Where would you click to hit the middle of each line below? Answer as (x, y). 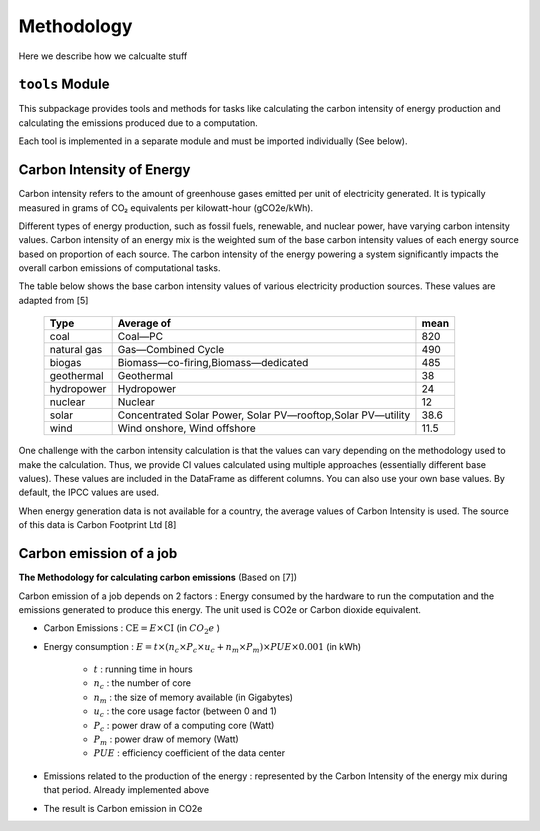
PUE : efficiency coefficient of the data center (189, 753)
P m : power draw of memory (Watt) (166, 740)
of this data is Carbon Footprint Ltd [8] (97, 525)
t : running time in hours (143, 669)
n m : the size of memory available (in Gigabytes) (193, 698)
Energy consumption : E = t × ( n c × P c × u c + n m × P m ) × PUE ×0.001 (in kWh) (202, 647)
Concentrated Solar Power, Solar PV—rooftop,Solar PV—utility (264, 415)
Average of (144, 323)
